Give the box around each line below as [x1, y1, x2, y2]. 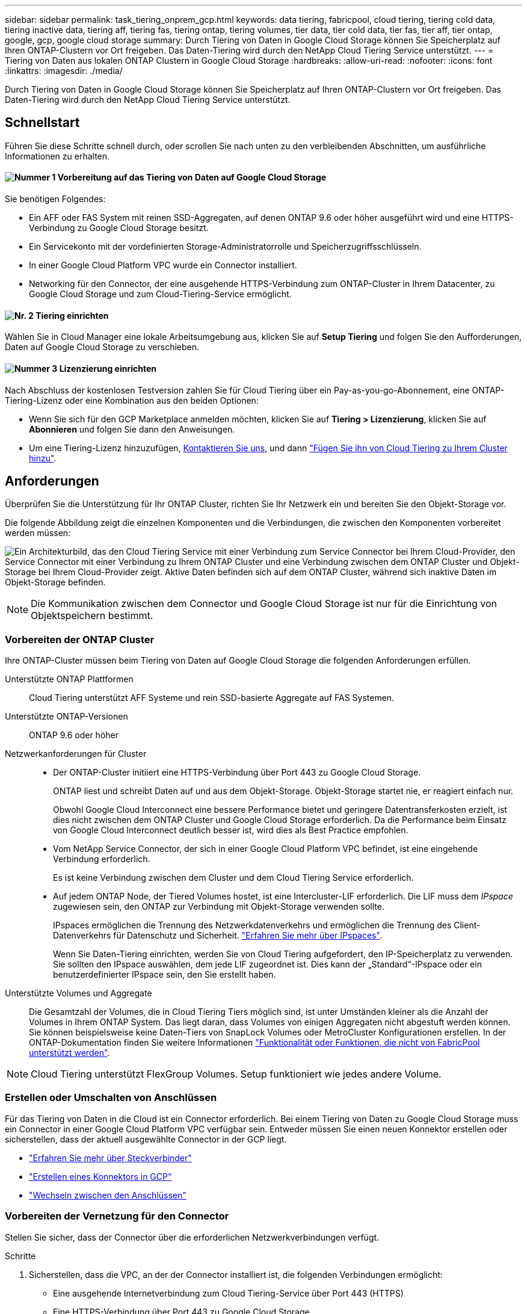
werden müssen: [5, 528, 71, 538]
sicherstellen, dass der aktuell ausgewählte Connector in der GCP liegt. [5, 1134, 287, 1144]
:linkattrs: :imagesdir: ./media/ [5, 66, 123, 76]
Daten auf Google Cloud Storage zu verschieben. [5, 342, 200, 353]
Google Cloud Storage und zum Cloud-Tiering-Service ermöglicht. [29, 289, 292, 300]
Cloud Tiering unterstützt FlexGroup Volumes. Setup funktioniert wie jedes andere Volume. [31, 1068, 442, 1081]
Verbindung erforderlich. [53, 854, 150, 865]
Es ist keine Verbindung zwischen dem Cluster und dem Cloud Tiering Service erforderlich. [53, 872, 414, 883]
